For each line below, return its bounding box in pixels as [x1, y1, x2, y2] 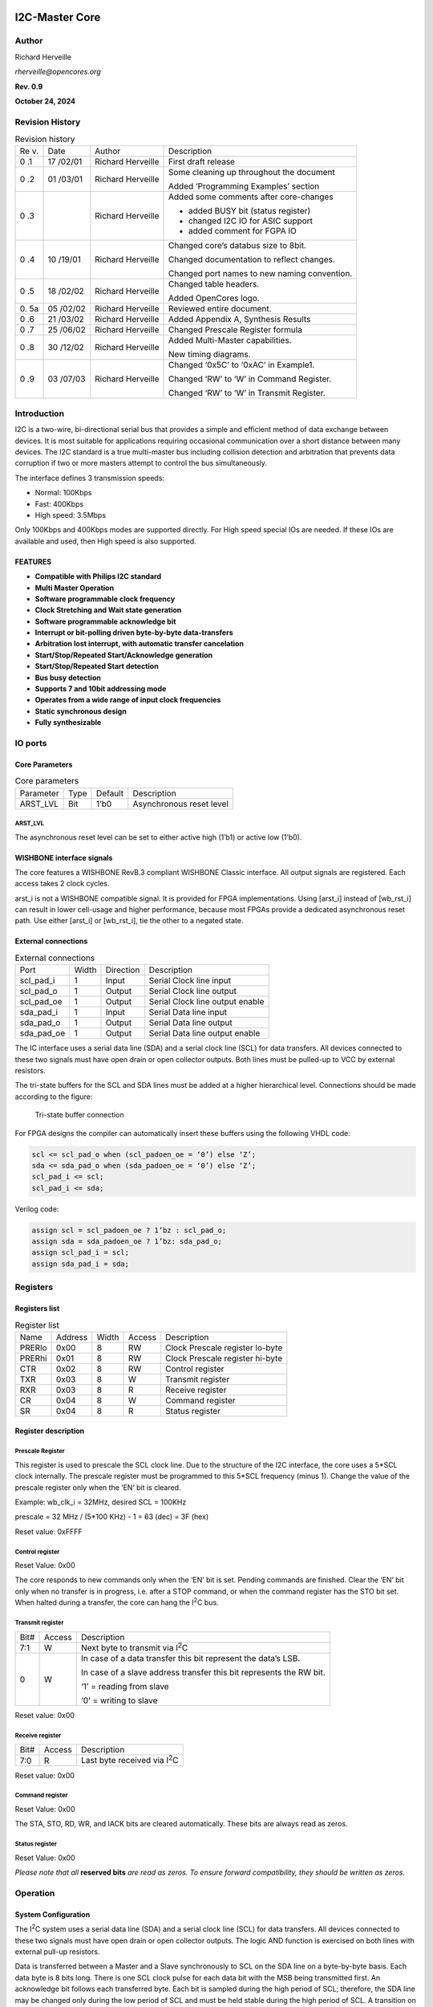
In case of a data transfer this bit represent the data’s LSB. [80, 1652, 301, 1663]
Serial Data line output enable [148, 1028, 261, 1039]
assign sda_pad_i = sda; [31, 1259, 130, 1268]
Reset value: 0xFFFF [14, 1526, 83, 1537]
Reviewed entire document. [168, 303, 272, 315]
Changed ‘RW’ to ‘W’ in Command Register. [168, 373, 332, 385]
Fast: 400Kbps [34, 499, 84, 509]
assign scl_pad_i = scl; [31, 1248, 130, 1257]
